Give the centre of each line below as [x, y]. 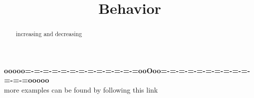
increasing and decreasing [49, 34]
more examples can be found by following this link [81, 90]
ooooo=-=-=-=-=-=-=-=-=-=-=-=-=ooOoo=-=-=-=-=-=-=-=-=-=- [127, 70]
